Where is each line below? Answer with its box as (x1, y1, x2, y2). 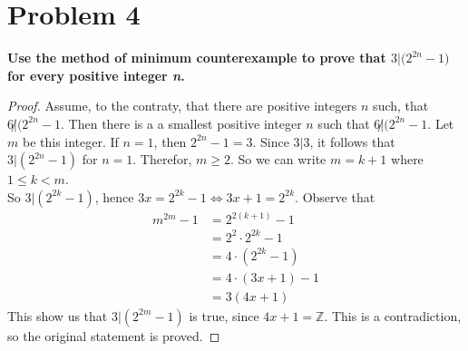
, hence (94, 187, 134, 206)
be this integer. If (22, 132, 119, 151)
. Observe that (295, 187, 375, 206)
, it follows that (309, 132, 395, 151)
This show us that (7, 306, 108, 325)
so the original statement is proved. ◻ (7, 326, 220, 345)
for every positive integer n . (7, 65, 185, 84)
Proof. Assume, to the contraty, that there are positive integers (7, 96, 357, 115)
